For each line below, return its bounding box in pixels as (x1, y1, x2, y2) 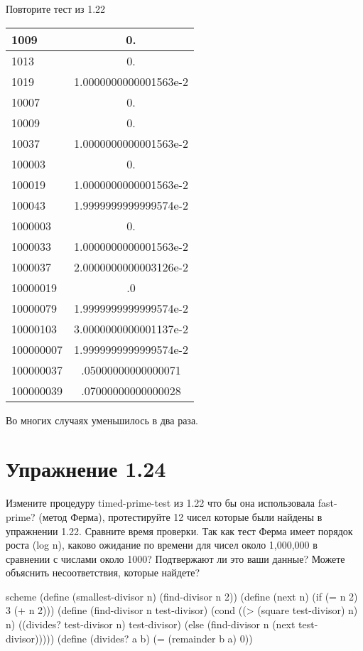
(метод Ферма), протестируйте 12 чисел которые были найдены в (38, 509, 323, 524)
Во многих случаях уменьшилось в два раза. (6, 412, 198, 427)
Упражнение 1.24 (6, 454, 166, 483)
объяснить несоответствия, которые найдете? (6, 565, 200, 580)
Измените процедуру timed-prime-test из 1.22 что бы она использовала (6, 495, 315, 510)
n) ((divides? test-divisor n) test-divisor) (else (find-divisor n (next (6, 617, 296, 632)
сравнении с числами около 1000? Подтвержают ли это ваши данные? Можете (6, 551, 345, 566)
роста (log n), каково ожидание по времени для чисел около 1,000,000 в (6, 537, 318, 552)
